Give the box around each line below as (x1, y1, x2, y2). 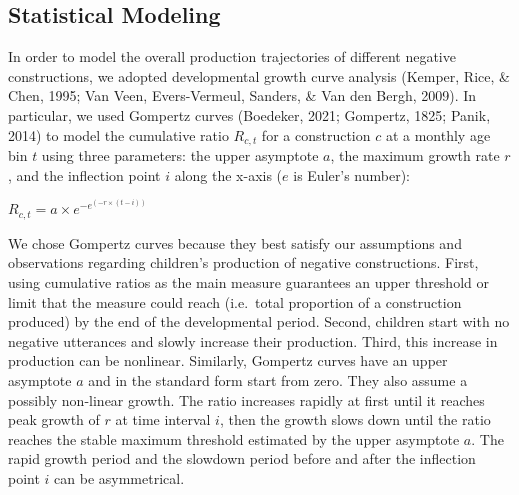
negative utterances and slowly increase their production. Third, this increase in (8, 330, 498, 351)
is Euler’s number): (293, 164, 410, 185)
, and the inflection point (8, 164, 161, 185)
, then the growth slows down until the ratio (219, 409, 491, 430)
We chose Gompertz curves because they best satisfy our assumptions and (8, 232, 462, 253)
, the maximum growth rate (330, 145, 500, 166)
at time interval (115, 409, 211, 430)
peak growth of (8, 409, 100, 430)
